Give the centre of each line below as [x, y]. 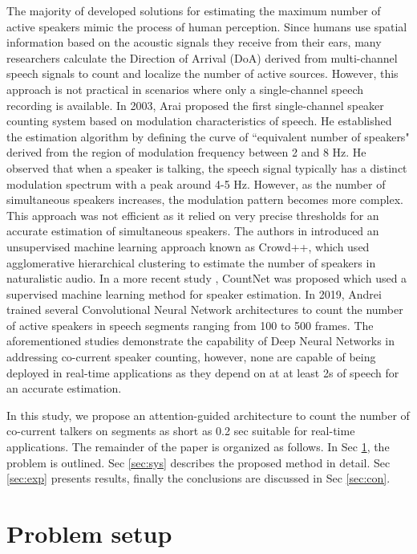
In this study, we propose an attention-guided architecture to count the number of [208, 415]
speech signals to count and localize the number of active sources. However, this [202, 73]
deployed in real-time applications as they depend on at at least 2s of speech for [203, 372]
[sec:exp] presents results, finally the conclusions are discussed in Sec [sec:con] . [198, 478]
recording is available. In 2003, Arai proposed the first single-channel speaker [195, 105]
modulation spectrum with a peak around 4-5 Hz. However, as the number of [196, 183]
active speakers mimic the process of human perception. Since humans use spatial [207, 26]
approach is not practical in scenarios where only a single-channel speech [185, 89]
